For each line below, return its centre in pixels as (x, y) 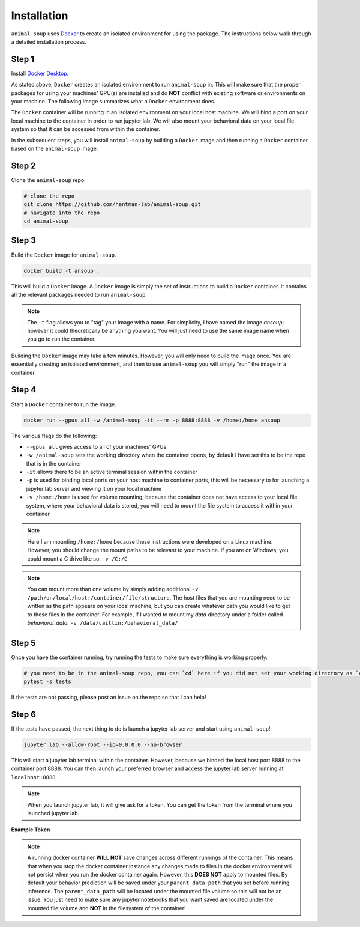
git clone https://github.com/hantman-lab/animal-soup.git (112, 205)
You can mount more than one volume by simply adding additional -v (113, 589)
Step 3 (23, 240)
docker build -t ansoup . (62, 271)
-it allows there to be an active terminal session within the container (112, 472)
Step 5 (23, 643)
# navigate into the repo (62, 213)
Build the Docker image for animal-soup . (64, 255)
